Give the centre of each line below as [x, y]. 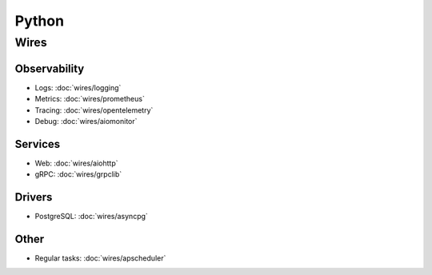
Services [38, 144]
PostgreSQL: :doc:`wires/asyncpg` [91, 217]
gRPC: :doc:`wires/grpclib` [78, 174]
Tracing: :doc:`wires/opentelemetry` [94, 110]
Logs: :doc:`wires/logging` [78, 87]
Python [39, 21]
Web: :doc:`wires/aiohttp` [76, 163]
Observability [50, 68]
